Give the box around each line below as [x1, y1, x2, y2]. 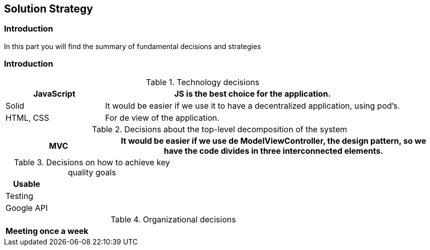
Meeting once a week [6, 225, 89, 236]
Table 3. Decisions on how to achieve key [14, 157, 170, 167]
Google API [6, 202, 48, 213]
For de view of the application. [105, 112, 220, 123]
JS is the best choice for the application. [174, 88, 331, 99]
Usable [13, 178, 41, 189]
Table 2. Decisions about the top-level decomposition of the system [92, 124, 347, 134]
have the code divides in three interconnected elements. [164, 145, 383, 156]
